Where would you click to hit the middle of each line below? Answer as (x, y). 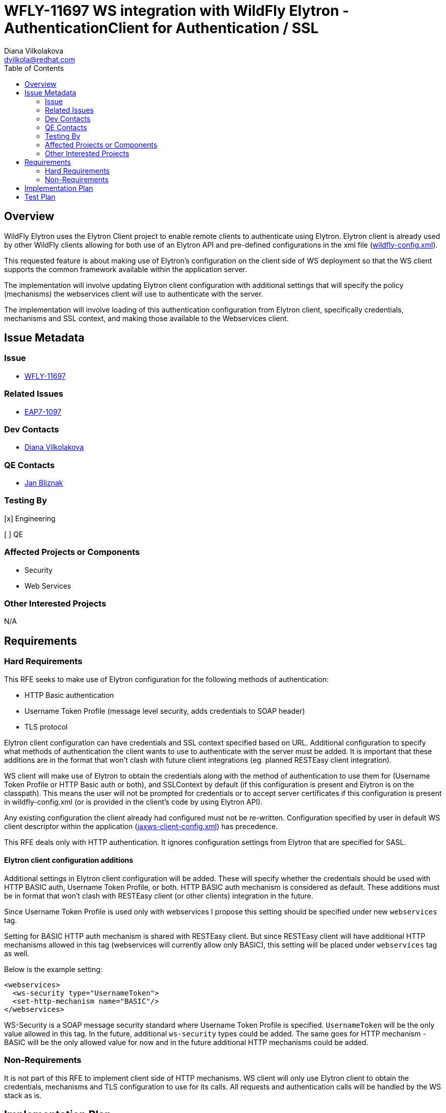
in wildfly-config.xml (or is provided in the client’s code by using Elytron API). (133, 802)
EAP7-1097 (43, 412)
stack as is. (23, 1095)
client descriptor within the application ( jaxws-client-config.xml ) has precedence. (141, 826)
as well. (17, 953)
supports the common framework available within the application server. (126, 269)
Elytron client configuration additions (69, 860)
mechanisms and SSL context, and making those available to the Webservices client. (146, 318)
